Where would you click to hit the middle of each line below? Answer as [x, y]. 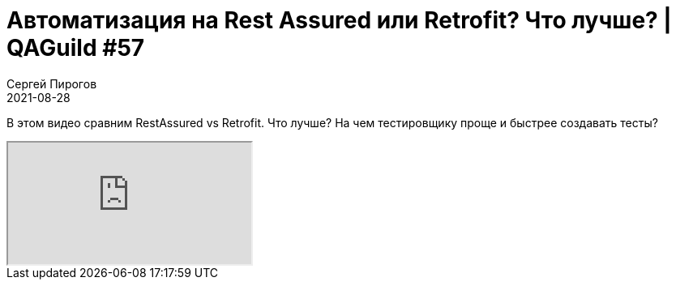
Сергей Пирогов [52, 83]
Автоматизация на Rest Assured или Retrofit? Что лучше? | [339, 20]
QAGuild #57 [76, 48]
